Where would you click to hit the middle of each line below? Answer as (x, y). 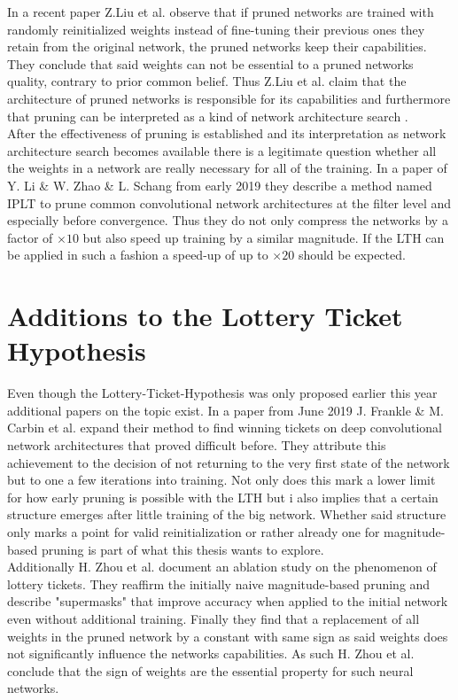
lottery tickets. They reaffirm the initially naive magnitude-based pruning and (219, 583)
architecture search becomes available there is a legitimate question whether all (222, 150)
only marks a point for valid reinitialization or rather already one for (194, 531)
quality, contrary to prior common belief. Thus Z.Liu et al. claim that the (207, 81)
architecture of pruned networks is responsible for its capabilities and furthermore (229, 98)
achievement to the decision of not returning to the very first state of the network (229, 462)
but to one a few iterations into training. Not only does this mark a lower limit (221, 480)
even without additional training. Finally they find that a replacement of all (213, 618)
